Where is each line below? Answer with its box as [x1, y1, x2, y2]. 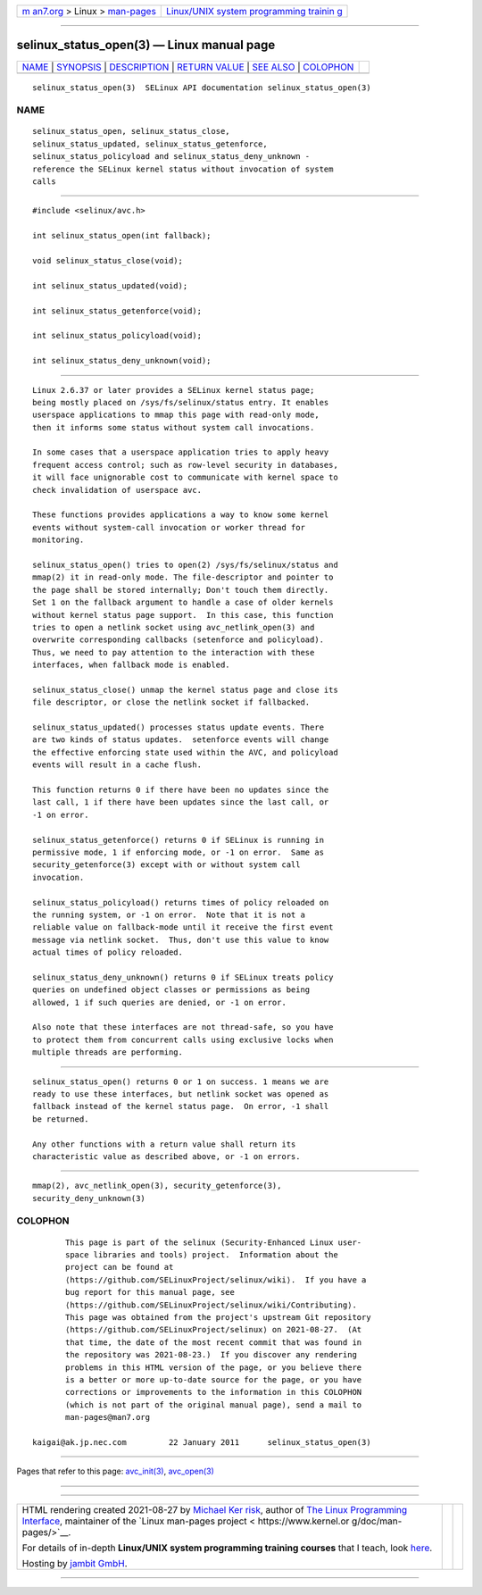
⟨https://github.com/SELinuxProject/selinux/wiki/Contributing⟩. [65, 1299, 357, 1310]
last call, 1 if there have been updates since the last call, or [32, 797, 329, 807]
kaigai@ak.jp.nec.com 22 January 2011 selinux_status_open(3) [32, 1437, 371, 1447]
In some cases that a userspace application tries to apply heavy [32, 447, 329, 457]
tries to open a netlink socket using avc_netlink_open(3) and [32, 622, 315, 632]
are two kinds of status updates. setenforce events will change [32, 735, 329, 745]
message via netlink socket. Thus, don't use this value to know [32, 934, 329, 945]
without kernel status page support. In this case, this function [32, 610, 334, 620]
